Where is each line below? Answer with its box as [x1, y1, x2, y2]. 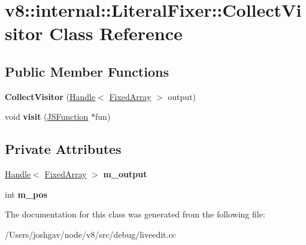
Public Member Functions [5, 62, 169, 80]
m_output [103, 168, 147, 180]
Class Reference [49, 21, 183, 46]
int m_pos [5, 187, 47, 200]
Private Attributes [5, 140, 122, 158]
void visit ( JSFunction [5, 110, 89, 123]
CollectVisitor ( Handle [5, 90, 96, 102]
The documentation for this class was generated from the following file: [5, 208, 265, 220]
